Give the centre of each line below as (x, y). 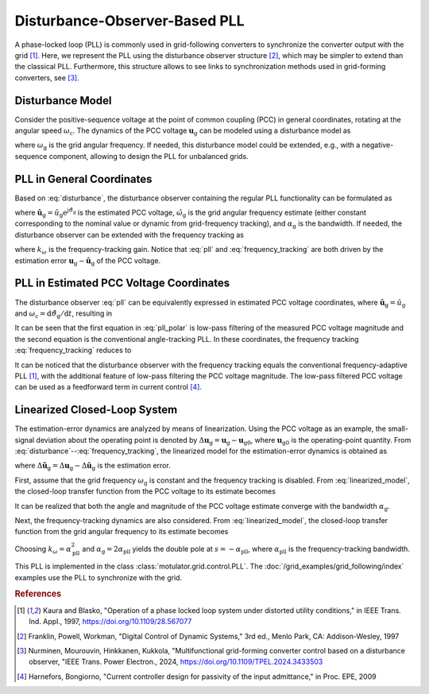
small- (398, 428)
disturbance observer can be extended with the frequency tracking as (129, 235)
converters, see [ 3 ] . (47, 78)
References (38, 594)
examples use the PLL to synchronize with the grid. (99, 577)
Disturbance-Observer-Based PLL (129, 21)
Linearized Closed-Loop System (96, 410)
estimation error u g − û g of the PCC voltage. (88, 261)
